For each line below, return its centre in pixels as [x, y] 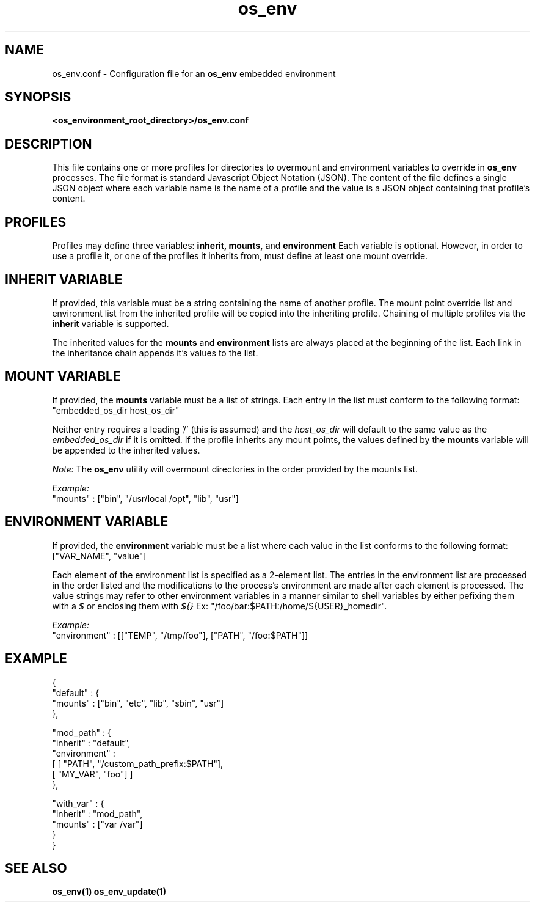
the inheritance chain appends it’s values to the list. [155, 353]
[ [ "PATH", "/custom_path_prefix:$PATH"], [138, 763]
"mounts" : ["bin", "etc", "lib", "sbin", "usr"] [138, 703]
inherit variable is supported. [111, 323]
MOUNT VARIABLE [63, 376]
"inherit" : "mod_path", [97, 813]
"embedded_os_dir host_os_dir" [116, 410]
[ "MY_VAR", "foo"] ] [93, 774]
